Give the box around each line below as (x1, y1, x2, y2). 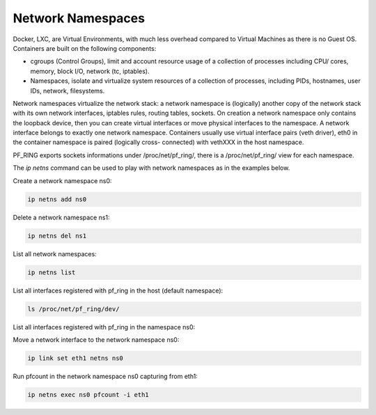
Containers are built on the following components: (13, 44, 157, 52)
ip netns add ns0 (27, 195, 87, 203)
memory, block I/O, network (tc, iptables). (30, 67, 150, 75)
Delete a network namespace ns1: (13, 213, 111, 221)
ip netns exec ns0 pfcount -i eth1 (27, 391, 149, 398)
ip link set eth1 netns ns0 (27, 354, 123, 362)
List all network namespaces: (13, 249, 97, 258)
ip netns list (27, 268, 76, 276)
